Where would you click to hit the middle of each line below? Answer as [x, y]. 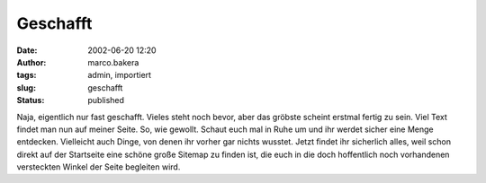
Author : [31, 62]
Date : [27, 50]
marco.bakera [113, 62]
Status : [31, 100]
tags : [27, 75]
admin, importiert [120, 75]
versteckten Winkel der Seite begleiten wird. [99, 167]
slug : [26, 87]
